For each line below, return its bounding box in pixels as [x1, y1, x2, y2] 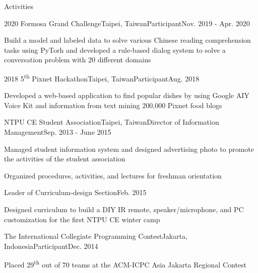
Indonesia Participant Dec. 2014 [4, 240, 98, 251]
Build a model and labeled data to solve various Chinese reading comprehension [4, 35, 251, 45]
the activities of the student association [4, 153, 125, 164]
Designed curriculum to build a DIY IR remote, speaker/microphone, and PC [4, 204, 244, 214]
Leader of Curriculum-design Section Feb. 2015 [4, 187, 147, 198]
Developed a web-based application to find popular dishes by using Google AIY [4, 90, 249, 101]
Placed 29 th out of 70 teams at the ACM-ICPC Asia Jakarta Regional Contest [4, 258, 247, 269]
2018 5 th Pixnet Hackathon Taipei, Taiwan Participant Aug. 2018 [4, 71, 200, 83]
